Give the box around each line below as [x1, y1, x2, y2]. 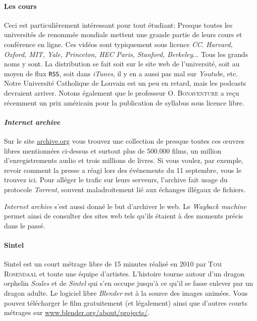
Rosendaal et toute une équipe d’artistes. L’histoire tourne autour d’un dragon [4, 268, 245, 278]
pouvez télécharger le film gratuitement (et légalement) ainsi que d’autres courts [4, 297, 248, 308]
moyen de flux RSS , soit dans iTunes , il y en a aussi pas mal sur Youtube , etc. [4, 68, 238, 78]
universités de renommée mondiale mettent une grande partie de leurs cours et [4, 29, 242, 40]
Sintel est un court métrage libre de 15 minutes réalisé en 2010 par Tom [4, 259, 222, 269]
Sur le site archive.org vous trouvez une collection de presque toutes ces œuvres [4, 136, 245, 146]
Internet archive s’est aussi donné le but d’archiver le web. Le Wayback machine [4, 201, 247, 211]
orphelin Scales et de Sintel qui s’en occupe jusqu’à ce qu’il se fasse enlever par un [4, 278, 253, 288]
